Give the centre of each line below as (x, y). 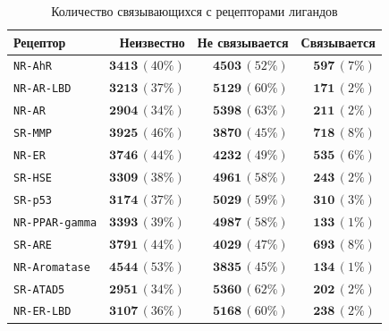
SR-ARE (33, 245)
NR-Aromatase (52, 267)
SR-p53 (33, 200)
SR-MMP (33, 134)
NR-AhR (33, 67)
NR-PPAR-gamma (55, 222)
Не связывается (243, 42)
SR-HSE (33, 178)
